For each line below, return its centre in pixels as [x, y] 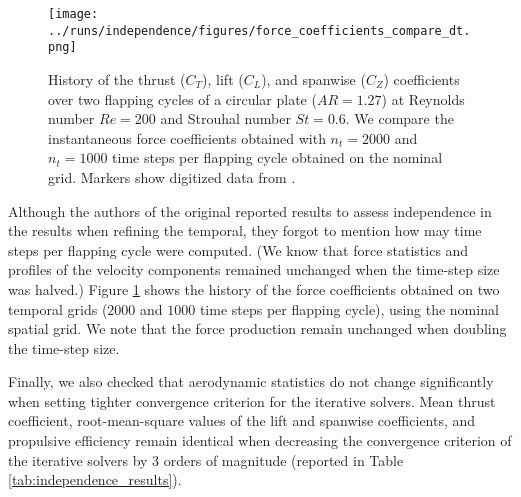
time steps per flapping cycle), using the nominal [349, 308]
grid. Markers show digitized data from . [172, 176]
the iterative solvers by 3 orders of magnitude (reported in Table [206, 459]
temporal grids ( [58, 308]
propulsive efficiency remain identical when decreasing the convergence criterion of [260, 440]
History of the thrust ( [117, 78]
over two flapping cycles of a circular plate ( [182, 98]
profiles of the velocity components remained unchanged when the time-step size [254, 269]
